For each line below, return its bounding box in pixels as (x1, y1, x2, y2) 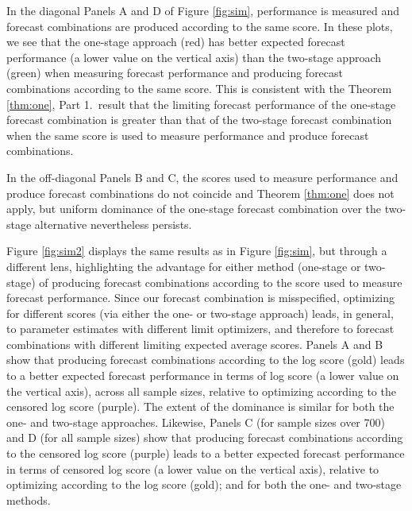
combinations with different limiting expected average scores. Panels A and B (6, 335, 383, 352)
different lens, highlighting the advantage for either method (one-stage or (6, 257, 361, 274)
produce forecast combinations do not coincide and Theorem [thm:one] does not (6, 184, 395, 201)
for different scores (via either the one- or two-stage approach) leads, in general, (6, 304, 394, 321)
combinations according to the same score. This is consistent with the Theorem (6, 79, 392, 96)
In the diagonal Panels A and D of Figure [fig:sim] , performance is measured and (6, 2, 399, 18)
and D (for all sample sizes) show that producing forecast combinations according (6, 429, 403, 446)
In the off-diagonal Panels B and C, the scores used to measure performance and (6, 168, 399, 185)
